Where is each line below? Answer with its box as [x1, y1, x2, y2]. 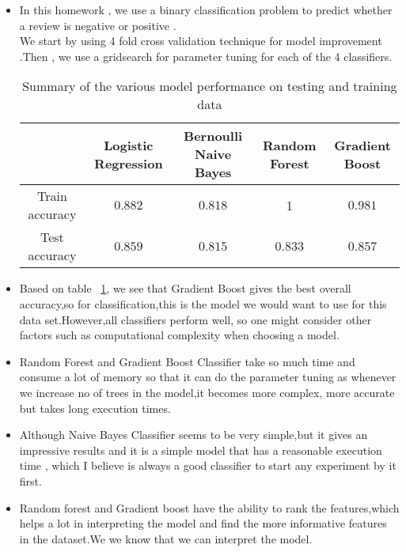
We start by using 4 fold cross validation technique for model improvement [19, 32, 382, 49]
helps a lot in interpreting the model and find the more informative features [19, 515, 387, 531]
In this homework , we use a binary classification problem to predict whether [19, 2, 393, 17]
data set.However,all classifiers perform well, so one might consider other [19, 311, 372, 327]
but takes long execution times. [19, 399, 171, 416]
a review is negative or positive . [19, 17, 176, 33]
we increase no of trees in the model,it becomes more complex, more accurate [19, 384, 395, 400]
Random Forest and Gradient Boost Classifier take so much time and [19, 353, 355, 369]
